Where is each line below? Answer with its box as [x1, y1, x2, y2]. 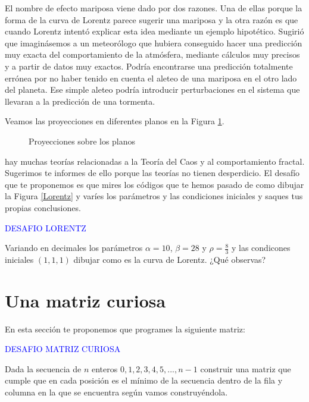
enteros [91, 362, 118, 375]
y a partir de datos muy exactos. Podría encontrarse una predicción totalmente [5, 59, 293, 72]
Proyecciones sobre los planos [29, 134, 136, 147]
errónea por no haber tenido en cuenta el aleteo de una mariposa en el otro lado [5, 71, 297, 84]
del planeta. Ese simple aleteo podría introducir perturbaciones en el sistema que [5, 83, 300, 96]
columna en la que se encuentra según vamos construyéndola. [5, 386, 228, 398]
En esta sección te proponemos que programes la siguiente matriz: [5, 322, 245, 335]
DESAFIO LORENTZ [5, 221, 86, 234]
